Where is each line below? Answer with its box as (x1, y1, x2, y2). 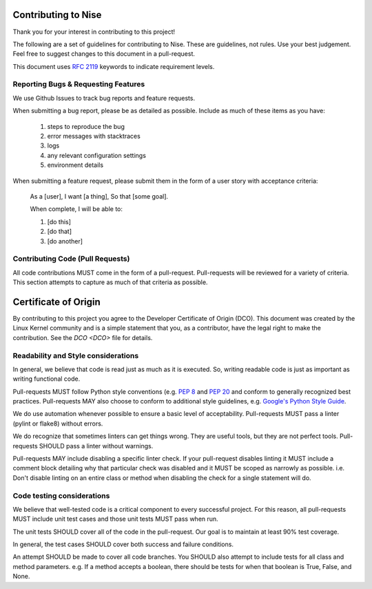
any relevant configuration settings (47, 151, 146, 159)
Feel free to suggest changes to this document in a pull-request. (12, 50, 196, 58)
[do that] (47, 228, 72, 236)
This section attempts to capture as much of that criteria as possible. (12, 278, 208, 286)
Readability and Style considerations (12, 350, 139, 360)
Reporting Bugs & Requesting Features (12, 79, 145, 89)
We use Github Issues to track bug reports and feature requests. (12, 94, 196, 102)
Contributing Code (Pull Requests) (12, 254, 130, 263)
